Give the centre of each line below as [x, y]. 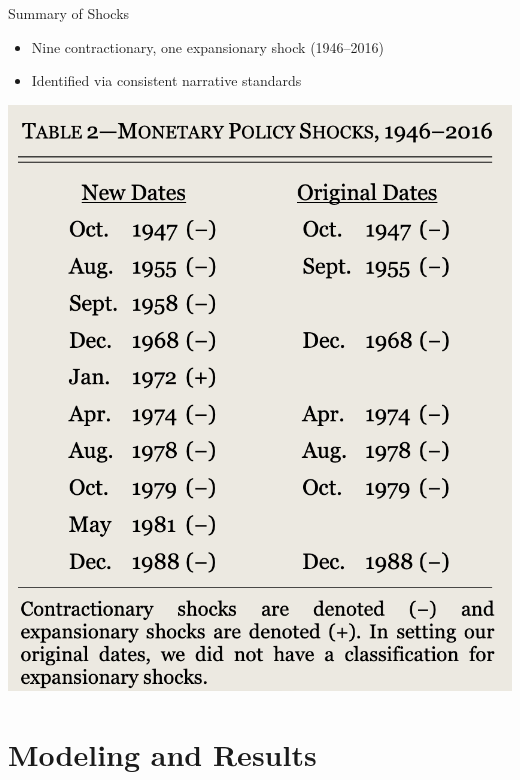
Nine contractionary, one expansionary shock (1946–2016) [208, 46]
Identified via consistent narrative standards [166, 80]
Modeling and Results [162, 754]
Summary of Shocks [69, 13]
